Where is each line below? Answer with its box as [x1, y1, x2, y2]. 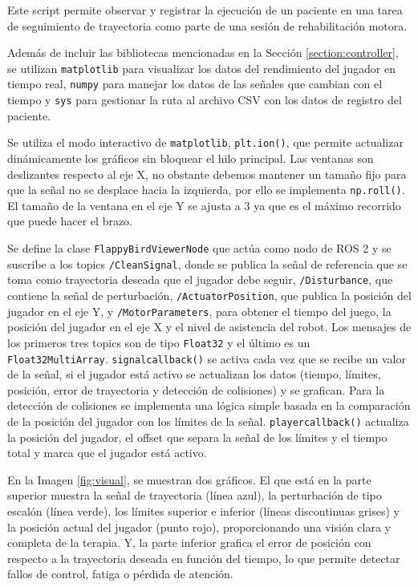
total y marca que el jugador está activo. [7, 444, 207, 461]
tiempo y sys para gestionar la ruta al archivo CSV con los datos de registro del [7, 91, 402, 108]
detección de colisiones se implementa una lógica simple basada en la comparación [7, 397, 411, 414]
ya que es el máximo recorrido [254, 196, 401, 213]
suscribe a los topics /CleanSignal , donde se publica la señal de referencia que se [7, 255, 408, 272]
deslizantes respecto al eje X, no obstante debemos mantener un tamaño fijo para [7, 165, 407, 182]
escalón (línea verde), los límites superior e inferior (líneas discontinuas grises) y [7, 503, 400, 520]
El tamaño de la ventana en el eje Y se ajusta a [7, 196, 241, 213]
